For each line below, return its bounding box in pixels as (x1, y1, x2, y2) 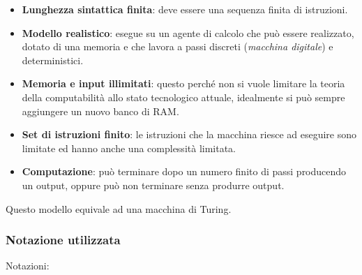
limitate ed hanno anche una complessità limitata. (22, 140, 236, 155)
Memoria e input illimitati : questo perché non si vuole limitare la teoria (22, 76, 345, 91)
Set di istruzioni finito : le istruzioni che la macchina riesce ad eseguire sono (22, 127, 356, 142)
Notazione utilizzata (6, 231, 121, 248)
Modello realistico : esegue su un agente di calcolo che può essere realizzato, (22, 25, 354, 40)
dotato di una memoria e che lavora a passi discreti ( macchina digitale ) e (22, 39, 333, 54)
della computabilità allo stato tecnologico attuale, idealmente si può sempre (22, 89, 345, 104)
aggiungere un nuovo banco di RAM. (22, 103, 179, 118)
